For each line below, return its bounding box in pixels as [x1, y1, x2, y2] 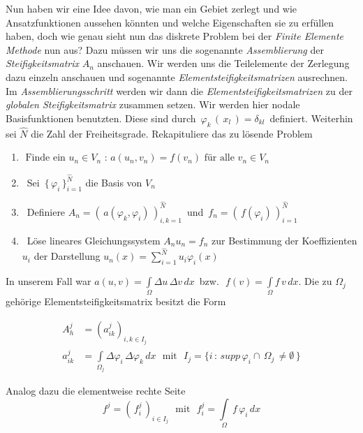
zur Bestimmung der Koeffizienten [212, 233, 357, 247]
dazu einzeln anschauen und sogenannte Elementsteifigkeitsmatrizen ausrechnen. [6, 69, 348, 84]
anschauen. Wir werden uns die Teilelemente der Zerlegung [97, 56, 350, 71]
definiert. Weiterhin [269, 110, 353, 125]
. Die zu [298, 274, 332, 288]
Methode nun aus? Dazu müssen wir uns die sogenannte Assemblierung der [6, 42, 324, 57]
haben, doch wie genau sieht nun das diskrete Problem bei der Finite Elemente [6, 29, 344, 43]
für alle [204, 153, 235, 163]
